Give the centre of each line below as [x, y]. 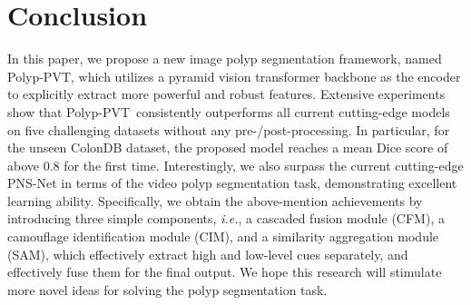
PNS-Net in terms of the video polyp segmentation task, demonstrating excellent [232, 183]
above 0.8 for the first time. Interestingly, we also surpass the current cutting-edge [235, 165]
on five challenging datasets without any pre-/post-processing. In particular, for [229, 129]
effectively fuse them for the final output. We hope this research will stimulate [225, 272]
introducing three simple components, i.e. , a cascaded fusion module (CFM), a [226, 218]
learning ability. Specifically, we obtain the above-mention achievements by [215, 200]
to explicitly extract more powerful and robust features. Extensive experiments [226, 94]
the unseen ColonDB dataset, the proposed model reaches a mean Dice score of [228, 148]
